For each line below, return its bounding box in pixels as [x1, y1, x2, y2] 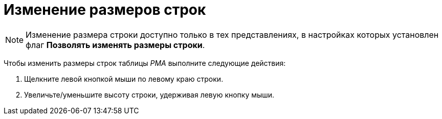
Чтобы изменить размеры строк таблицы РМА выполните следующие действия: [4, 58, 286, 67]
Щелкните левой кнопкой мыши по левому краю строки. [24, 74, 224, 83]
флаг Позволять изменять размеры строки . [26, 39, 205, 50]
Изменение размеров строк [4, 1, 206, 18]
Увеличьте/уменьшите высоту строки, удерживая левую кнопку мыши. [24, 90, 275, 99]
